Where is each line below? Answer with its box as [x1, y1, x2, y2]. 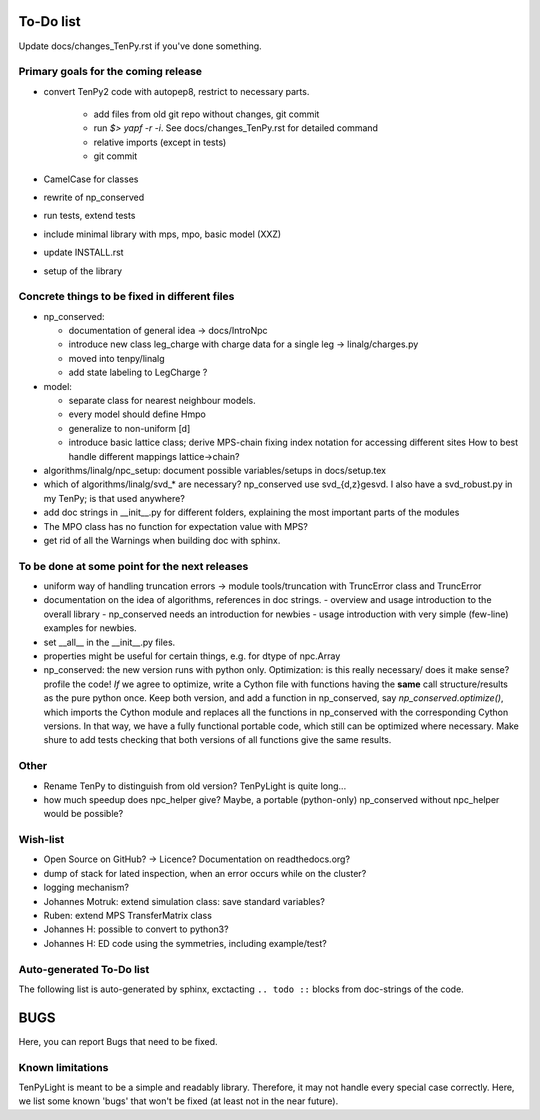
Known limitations [18, 1060, 109, 1074]
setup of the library [43, 265, 123, 277]
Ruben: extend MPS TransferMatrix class [43, 910, 212, 922]
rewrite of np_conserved [43, 191, 145, 203]
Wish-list [18, 833, 65, 847]
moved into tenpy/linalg [68, 352, 165, 364]
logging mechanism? [43, 881, 130, 894]
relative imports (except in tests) [93, 136, 227, 148]
